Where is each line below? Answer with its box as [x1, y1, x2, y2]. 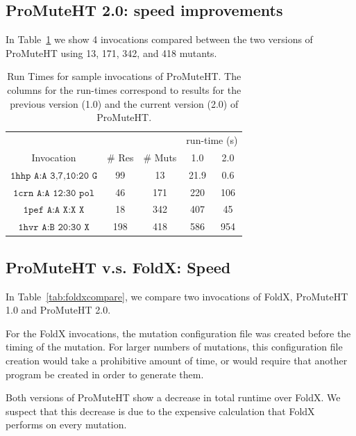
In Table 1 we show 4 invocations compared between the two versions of [6, 32, 313, 47]
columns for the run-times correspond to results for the [7, 82, 241, 97]
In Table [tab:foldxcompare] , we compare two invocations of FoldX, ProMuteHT [6, 289, 348, 303]
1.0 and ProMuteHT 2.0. [6, 302, 111, 317]
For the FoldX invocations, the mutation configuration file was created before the [6, 325, 351, 340]
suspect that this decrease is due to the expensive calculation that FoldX [6, 403, 315, 418]
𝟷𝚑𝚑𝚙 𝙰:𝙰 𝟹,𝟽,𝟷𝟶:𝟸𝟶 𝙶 [10, 170, 98, 181]
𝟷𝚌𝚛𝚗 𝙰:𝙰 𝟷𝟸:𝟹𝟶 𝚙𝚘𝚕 [12, 188, 95, 198]
